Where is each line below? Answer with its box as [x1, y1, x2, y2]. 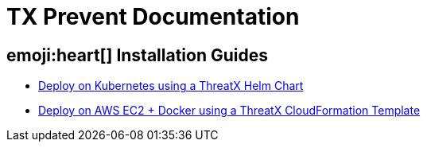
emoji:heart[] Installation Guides [6, 45, 269, 65]
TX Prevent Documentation [6, 3, 300, 30]
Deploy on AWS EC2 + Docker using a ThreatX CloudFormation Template [38, 103, 421, 118]
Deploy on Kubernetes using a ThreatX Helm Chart [38, 79, 304, 93]
